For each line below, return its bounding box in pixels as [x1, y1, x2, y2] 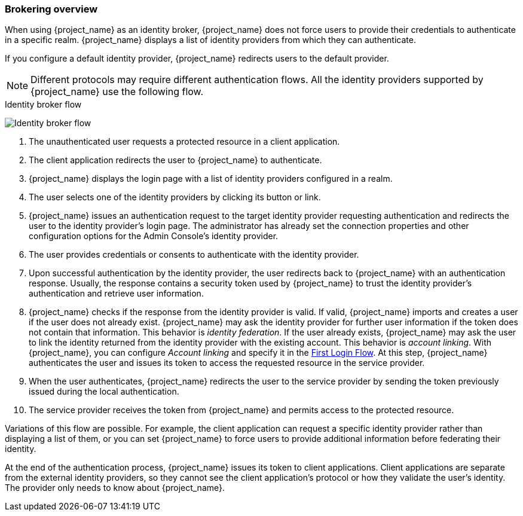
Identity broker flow [5, 99, 82, 110]
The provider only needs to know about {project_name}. [5, 483, 225, 493]
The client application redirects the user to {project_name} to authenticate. [29, 155, 322, 166]
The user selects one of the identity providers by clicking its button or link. [29, 192, 321, 203]
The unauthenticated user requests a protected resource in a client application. [29, 136, 340, 147]
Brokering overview [5, 3, 98, 15]
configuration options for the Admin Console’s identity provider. [29, 231, 279, 242]
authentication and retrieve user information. [29, 288, 204, 299]
